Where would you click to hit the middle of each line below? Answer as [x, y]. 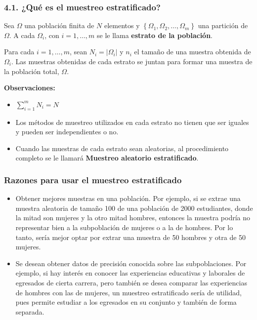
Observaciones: [30, 88]
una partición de [223, 25]
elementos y [122, 25]
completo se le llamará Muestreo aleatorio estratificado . [107, 158]
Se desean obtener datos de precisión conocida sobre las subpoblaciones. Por [131, 263]
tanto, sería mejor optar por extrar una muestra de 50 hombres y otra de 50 [131, 237]
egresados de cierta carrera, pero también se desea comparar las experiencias [131, 282]
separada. [30, 311]
